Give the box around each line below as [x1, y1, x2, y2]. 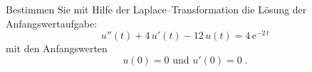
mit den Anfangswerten [6, 41, 108, 56]
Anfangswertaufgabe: [6, 16, 98, 30]
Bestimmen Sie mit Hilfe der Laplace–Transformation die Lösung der [6, 2, 307, 16]
